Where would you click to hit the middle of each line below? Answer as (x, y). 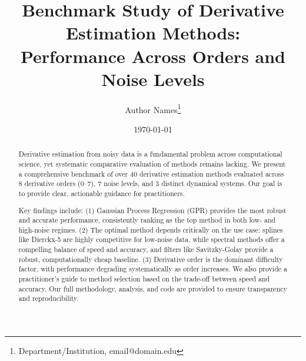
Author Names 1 (153, 108)
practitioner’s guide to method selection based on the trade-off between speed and (144, 279)
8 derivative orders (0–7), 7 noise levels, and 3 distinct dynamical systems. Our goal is (150, 183)
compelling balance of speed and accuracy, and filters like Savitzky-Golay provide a (146, 249)
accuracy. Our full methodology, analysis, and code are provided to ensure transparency (153, 288)
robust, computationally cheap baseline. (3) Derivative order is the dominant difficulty (151, 259)
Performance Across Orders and (153, 56)
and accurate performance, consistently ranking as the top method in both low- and (147, 220)
